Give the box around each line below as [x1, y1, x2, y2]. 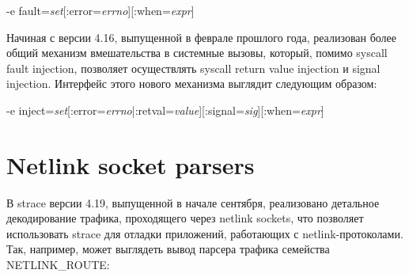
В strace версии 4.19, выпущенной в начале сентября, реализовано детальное [6, 194, 380, 211]
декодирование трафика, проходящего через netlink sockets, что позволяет [6, 210, 364, 226]
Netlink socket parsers [6, 148, 255, 180]
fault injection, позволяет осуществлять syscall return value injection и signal [6, 59, 381, 76]
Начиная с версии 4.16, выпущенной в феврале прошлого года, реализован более [6, 28, 397, 45]
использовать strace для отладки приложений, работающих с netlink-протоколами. [6, 225, 403, 241]
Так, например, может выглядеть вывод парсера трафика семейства [6, 241, 330, 257]
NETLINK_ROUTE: [6, 256, 110, 273]
